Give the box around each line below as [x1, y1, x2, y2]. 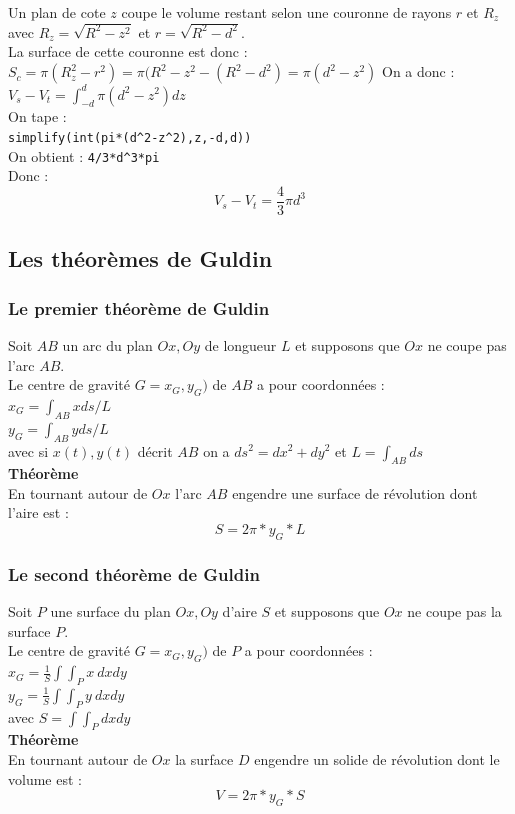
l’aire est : [8, 502, 69, 523]
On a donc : [382, 61, 455, 82]
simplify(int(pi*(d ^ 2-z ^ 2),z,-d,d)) [8, 130, 252, 145]
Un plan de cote [8, 2, 106, 22]
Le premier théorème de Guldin [8, 295, 270, 320]
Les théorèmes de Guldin [8, 243, 273, 274]
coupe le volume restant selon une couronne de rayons [121, 2, 452, 22]
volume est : [8, 768, 82, 789]
